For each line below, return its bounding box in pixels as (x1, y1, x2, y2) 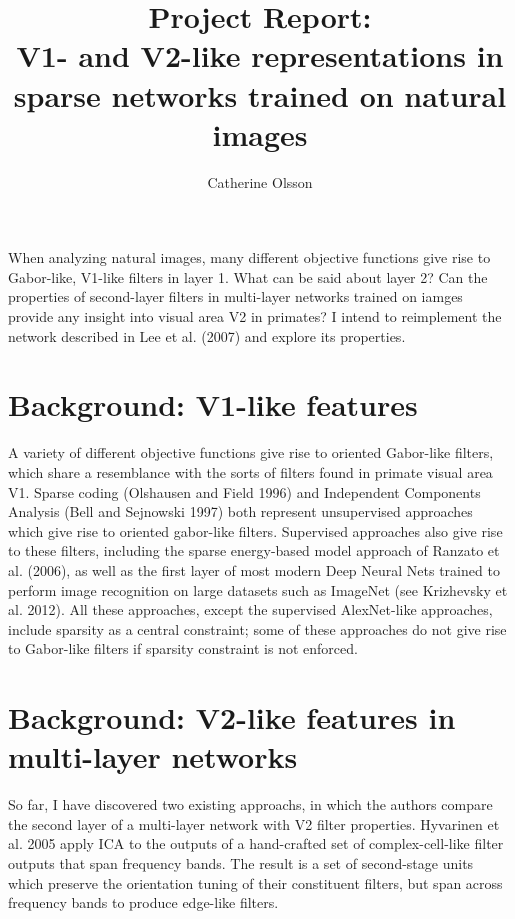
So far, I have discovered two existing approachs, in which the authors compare (8, 794, 493, 815)
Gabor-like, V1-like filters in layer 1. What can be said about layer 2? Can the (8, 266, 488, 287)
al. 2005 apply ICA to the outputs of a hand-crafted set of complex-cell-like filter (8, 833, 504, 854)
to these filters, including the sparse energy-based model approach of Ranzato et (8, 540, 500, 561)
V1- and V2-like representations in (16, 35, 504, 76)
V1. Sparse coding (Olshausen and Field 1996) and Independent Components (8, 481, 481, 502)
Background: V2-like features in (8, 697, 456, 738)
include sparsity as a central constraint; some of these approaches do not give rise (8, 618, 507, 639)
